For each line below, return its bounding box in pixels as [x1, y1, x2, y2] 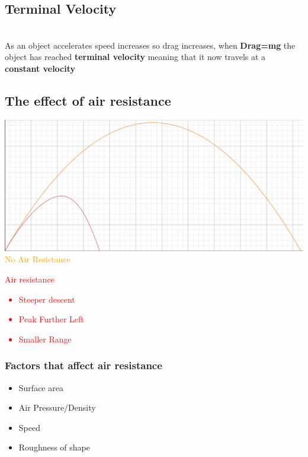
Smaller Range [18, 332, 72, 345]
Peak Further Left [18, 313, 84, 325]
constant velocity [5, 62, 76, 74]
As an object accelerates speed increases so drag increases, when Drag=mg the [5, 39, 296, 51]
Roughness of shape [18, 441, 91, 453]
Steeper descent [18, 293, 75, 305]
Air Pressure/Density [18, 401, 96, 414]
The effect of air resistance [5, 91, 171, 109]
